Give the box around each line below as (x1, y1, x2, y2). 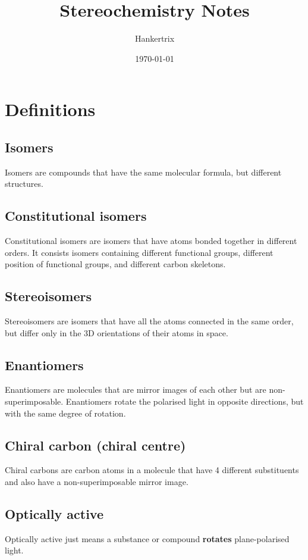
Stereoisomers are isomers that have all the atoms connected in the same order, (5, 315, 294, 327)
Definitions (5, 97, 96, 121)
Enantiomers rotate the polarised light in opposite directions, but (65, 395, 304, 408)
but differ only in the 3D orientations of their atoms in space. (5, 326, 228, 339)
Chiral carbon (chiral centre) (5, 436, 186, 454)
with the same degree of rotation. (5, 406, 126, 419)
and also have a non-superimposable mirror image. (5, 475, 188, 488)
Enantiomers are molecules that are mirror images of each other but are (5, 383, 266, 396)
